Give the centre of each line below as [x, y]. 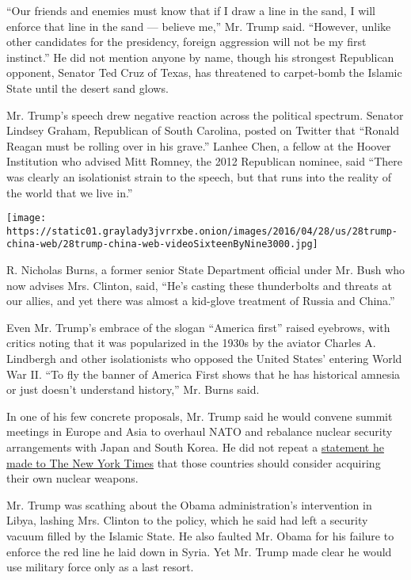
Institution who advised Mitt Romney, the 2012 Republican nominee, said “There [205, 161]
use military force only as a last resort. [100, 567]
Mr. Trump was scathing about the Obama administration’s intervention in [189, 504]
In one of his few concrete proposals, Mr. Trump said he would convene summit [200, 416]
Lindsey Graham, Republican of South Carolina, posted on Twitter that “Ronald [203, 130]
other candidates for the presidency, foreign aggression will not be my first [186, 42]
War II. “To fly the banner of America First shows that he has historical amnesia [204, 374]
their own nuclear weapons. [72, 478]
